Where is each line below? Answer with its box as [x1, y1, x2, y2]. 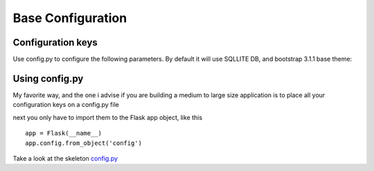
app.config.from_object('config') [25, 139, 142, 147]
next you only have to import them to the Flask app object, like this [12, 113, 203, 121]
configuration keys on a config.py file [12, 101, 119, 109]
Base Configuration [12, 10, 127, 26]
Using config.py [12, 72, 84, 84]
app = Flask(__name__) [25, 130, 103, 137]
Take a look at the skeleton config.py [12, 154, 118, 162]
